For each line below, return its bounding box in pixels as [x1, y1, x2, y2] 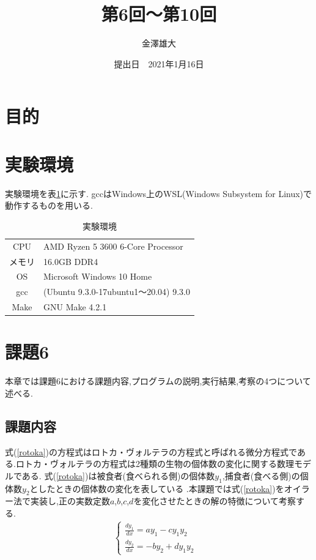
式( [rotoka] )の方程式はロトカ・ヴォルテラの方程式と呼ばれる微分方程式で [5, 445, 297, 458]
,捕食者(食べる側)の [222, 469, 300, 482]
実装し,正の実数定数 [30, 495, 110, 507]
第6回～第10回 [101, 1, 217, 26]
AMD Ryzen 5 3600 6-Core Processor [43, 239, 183, 252]
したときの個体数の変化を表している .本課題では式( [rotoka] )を [38, 482, 284, 495]
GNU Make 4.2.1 [43, 301, 107, 313]
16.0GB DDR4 [43, 255, 98, 267]
